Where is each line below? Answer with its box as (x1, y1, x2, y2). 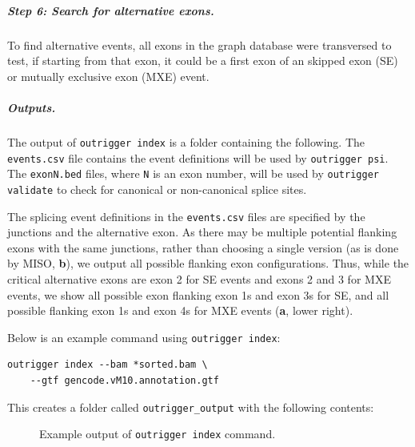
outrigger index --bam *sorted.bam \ (7, 359, 208, 371)
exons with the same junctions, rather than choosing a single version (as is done (7, 239, 399, 256)
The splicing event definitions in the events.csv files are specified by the (7, 207, 365, 224)
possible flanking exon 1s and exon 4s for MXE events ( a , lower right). (7, 302, 353, 319)
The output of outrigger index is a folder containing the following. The (7, 133, 365, 150)
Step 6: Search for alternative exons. (7, 2, 214, 18)
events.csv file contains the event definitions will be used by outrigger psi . (7, 149, 389, 166)
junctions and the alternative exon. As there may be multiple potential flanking (7, 223, 397, 240)
